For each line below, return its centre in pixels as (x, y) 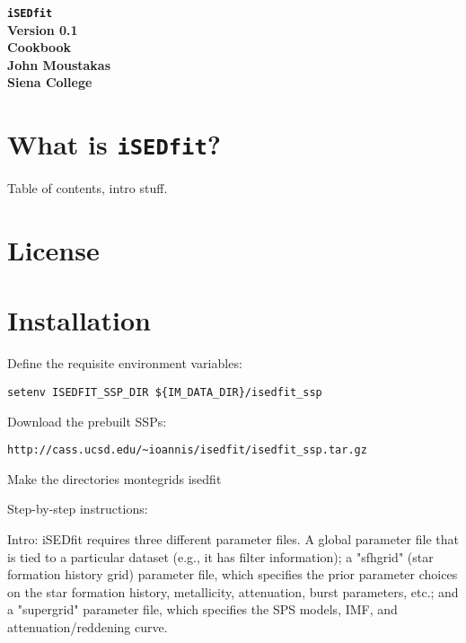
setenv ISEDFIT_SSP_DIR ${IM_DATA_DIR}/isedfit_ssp (165, 392)
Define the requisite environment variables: (125, 363)
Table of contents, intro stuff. (88, 188)
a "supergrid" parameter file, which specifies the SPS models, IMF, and (202, 609)
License (53, 250)
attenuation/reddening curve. (88, 627)
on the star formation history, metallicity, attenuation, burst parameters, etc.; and (233, 591)
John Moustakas (59, 64)
